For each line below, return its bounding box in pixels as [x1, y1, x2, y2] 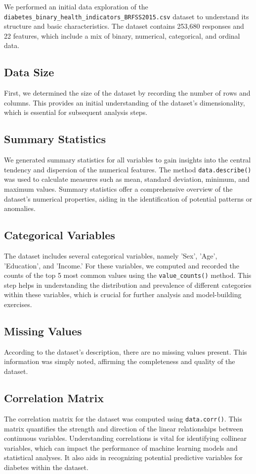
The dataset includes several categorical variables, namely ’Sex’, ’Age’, [4, 251, 217, 261]
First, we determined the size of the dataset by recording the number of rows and [4, 88, 251, 98]
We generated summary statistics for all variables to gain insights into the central [4, 155, 251, 165]
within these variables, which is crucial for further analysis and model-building [4, 289, 242, 300]
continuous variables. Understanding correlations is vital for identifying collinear [4, 433, 247, 443]
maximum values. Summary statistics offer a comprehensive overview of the [4, 184, 233, 194]
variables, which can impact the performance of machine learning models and [4, 442, 238, 453]
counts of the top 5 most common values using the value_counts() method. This [4, 270, 252, 280]
